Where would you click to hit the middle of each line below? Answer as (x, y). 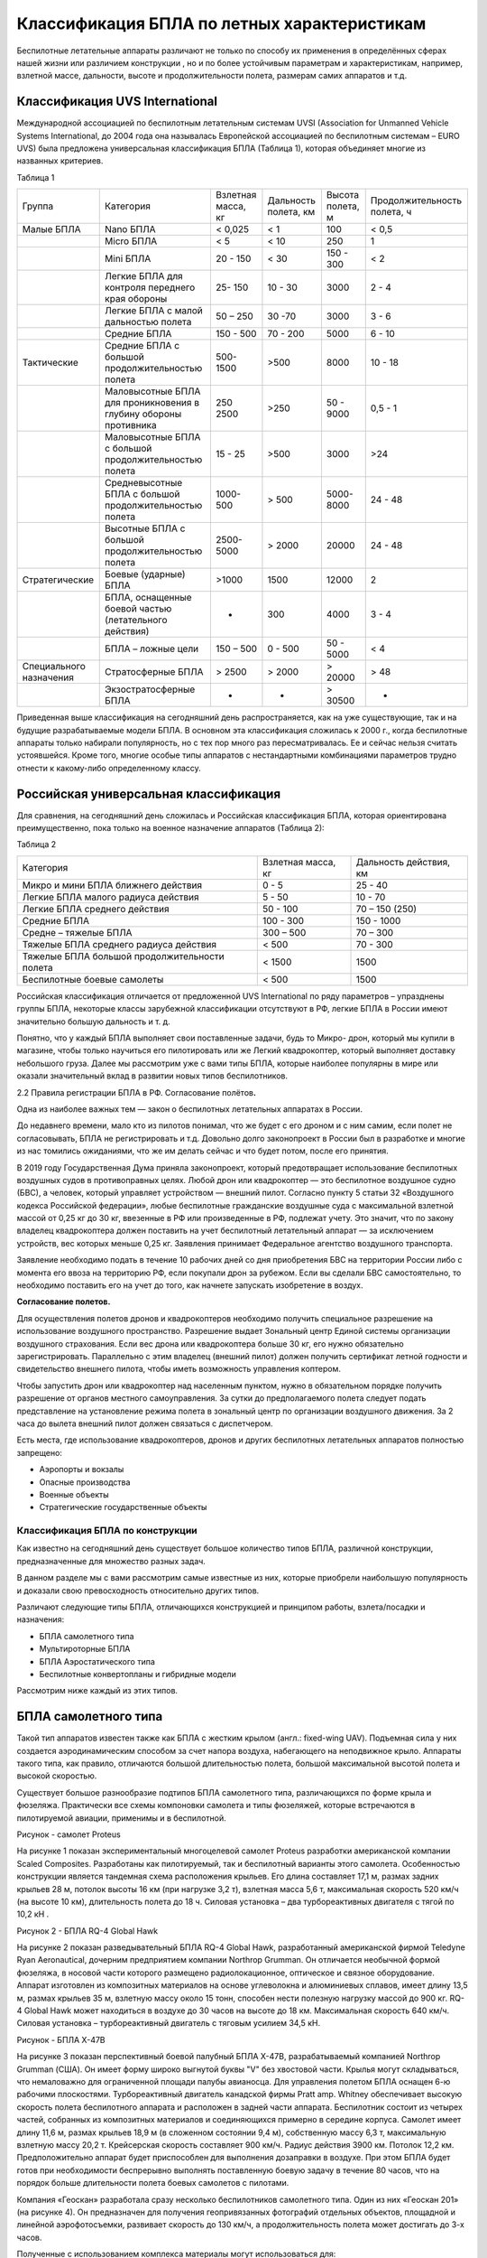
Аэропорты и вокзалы (82, 1470)
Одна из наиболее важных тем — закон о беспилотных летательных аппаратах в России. (189, 1109)
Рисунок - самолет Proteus (69, 1834)
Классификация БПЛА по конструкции (107, 1531)
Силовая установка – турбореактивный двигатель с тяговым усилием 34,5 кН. (168, 2023)
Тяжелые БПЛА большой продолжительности (123, 956)
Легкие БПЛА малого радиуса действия (110, 897)
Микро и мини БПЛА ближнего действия (112, 885)
